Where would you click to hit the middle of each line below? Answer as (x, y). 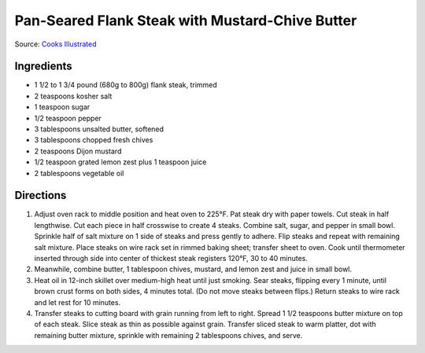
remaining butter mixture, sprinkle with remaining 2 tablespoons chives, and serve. (168, 335)
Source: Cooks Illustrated (55, 44)
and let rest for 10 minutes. (78, 302)
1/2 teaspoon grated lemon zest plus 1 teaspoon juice (120, 162)
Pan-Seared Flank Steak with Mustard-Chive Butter (186, 20)
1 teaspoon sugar (62, 107)
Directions (41, 195)
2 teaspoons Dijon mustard (78, 151)
